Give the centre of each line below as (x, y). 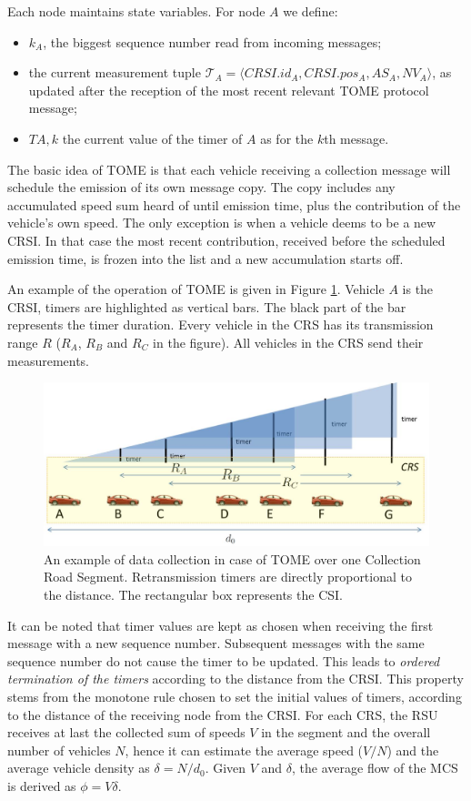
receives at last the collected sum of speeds (126, 732)
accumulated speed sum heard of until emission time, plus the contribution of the (234, 204)
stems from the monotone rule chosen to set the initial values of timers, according (235, 696)
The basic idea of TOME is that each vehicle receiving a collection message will (229, 169)
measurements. (49, 360)
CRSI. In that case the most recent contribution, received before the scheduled (226, 240)
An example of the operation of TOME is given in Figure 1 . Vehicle (196, 289)
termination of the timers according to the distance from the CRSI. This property (235, 679)
